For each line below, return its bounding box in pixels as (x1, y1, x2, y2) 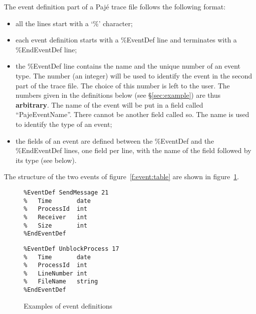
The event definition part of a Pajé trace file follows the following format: (4, 1, 226, 11)
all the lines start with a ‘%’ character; (15, 18, 133, 28)
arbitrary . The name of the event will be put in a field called (15, 99, 203, 110)
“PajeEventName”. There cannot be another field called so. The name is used (15, 109, 249, 119)
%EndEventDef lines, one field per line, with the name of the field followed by (15, 145, 252, 156)
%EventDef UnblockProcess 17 (24, 245, 119, 252)
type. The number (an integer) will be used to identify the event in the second (15, 70, 253, 80)
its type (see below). (15, 155, 77, 165)
